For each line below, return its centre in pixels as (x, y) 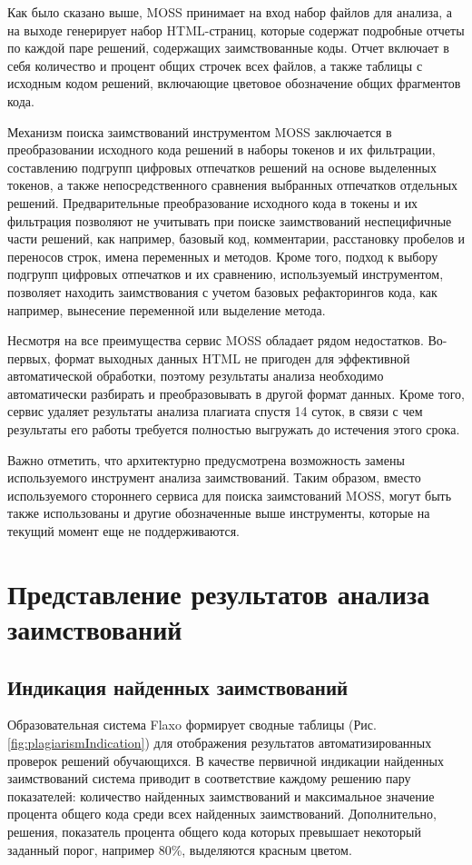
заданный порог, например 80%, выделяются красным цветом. (180, 849)
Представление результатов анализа (219, 593)
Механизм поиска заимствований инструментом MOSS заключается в (200, 131)
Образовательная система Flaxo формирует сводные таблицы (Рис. (192, 725)
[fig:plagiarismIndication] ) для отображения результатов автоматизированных (220, 742)
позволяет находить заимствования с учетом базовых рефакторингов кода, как (222, 291)
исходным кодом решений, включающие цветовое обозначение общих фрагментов (234, 83)
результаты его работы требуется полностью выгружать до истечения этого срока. (234, 429)
